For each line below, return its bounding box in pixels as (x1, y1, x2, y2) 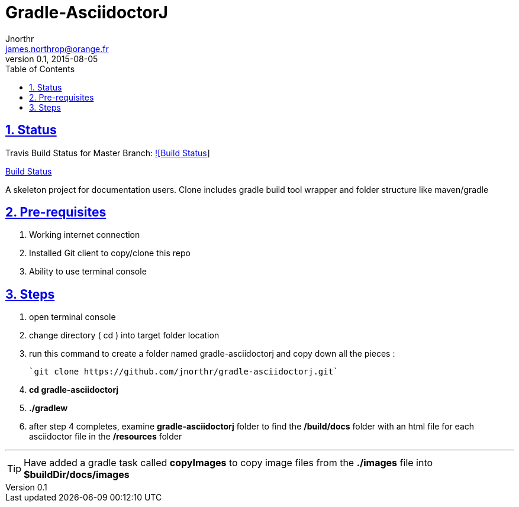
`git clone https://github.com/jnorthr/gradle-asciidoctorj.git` (29, 367, 339, 377)
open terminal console (29, 312, 116, 322)
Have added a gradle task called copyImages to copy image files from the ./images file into (24, 457, 433, 469)
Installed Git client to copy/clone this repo (29, 248, 191, 259)
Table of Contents (5, 63, 75, 74)
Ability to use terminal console (29, 266, 147, 277)
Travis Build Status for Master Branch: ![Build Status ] (5, 147, 210, 158)
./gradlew (29, 403, 68, 414)
